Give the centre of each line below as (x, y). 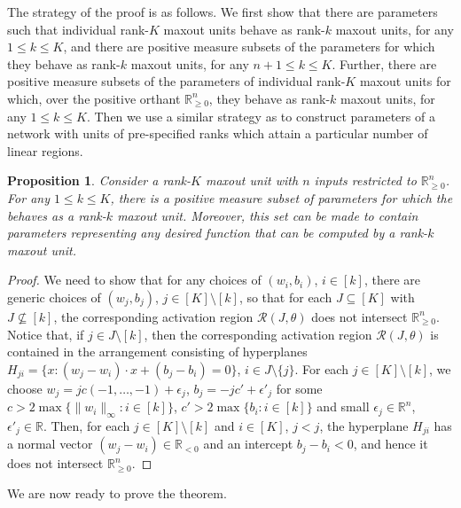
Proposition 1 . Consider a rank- (99, 180)
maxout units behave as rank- (244, 29)
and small (343, 406)
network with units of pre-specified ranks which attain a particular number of (218, 133)
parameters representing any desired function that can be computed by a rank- (218, 233)
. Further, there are (384, 63)
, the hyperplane (364, 425)
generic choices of (54, 297)
